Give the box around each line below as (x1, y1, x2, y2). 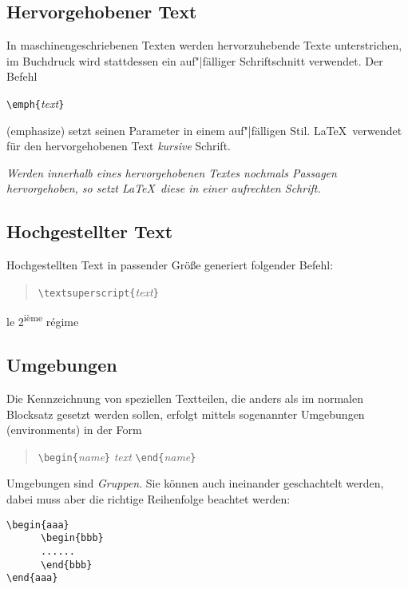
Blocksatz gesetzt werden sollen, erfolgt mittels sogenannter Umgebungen (6, 405, 365, 422)
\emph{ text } (6, 94, 65, 111)
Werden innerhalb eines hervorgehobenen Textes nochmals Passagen (6, 164, 337, 181)
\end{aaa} (6, 572, 58, 584)
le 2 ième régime (6, 311, 79, 330)
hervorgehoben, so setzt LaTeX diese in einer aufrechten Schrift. (6, 180, 321, 197)
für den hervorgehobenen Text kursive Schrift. (6, 137, 231, 154)
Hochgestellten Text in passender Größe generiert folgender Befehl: (6, 257, 334, 273)
